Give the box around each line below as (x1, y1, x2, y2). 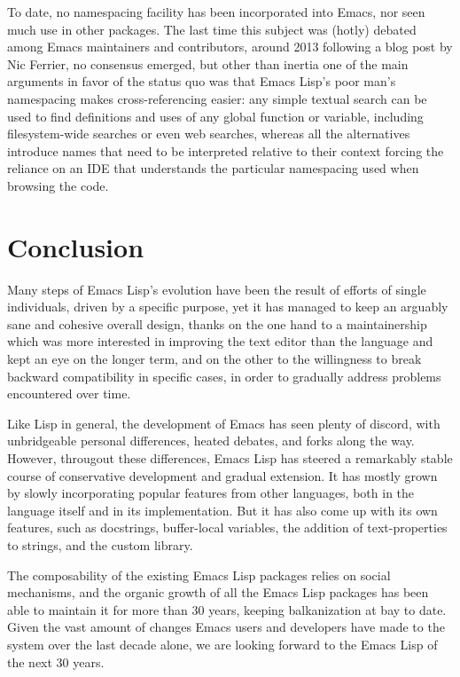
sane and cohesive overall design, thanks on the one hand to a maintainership (7, 314, 427, 333)
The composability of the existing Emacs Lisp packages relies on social (7, 565, 391, 584)
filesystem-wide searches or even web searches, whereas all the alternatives (7, 124, 410, 143)
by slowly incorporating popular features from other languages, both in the (7, 484, 415, 502)
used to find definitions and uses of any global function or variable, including (7, 106, 424, 125)
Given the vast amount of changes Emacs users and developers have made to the (7, 618, 445, 636)
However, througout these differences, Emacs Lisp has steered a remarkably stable (7, 449, 453, 467)
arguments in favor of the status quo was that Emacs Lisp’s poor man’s (7, 72, 396, 91)
